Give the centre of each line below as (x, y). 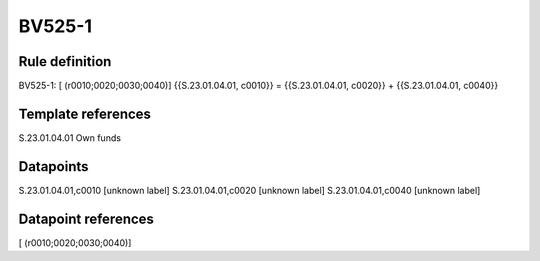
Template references (85, 113)
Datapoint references (86, 218)
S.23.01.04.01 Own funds (70, 137)
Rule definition (65, 61)
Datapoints (53, 166)
